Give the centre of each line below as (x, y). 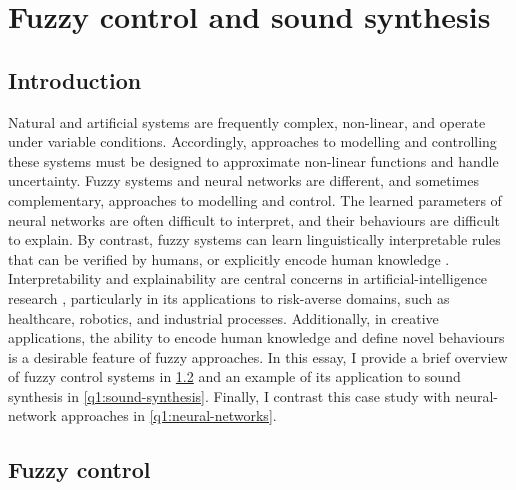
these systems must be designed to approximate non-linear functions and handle (253, 160)
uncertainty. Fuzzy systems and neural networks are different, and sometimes (243, 180)
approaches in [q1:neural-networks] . (169, 415)
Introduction (75, 79)
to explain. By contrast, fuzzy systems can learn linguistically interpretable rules (254, 239)
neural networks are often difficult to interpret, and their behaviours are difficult (254, 219)
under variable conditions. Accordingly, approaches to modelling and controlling (252, 141)
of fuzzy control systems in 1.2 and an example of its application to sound (234, 376)
